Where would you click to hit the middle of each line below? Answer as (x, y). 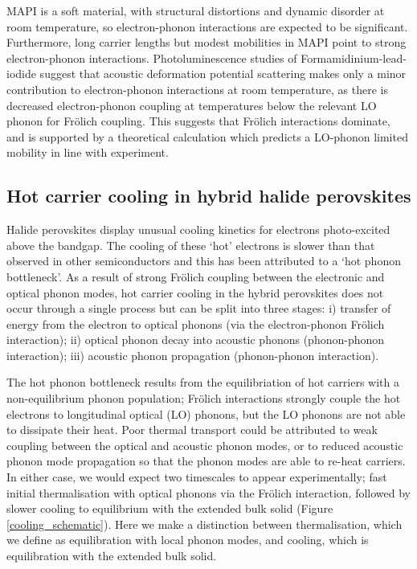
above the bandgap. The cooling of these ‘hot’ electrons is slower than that (191, 245)
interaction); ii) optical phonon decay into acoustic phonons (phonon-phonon (196, 340)
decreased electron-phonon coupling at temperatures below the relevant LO (192, 105)
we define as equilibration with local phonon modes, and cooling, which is (188, 540)
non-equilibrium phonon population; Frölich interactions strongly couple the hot (204, 398)
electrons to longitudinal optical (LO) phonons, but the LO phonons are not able (206, 413)
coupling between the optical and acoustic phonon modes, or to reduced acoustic (205, 445)
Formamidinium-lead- (354, 57)
